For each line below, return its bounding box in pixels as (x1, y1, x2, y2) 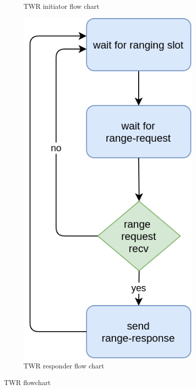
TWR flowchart (4, 377, 51, 387)
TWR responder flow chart (24, 361, 104, 371)
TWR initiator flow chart (24, 1, 99, 11)
